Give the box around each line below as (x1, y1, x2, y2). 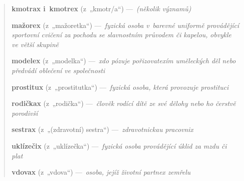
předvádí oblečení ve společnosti (11, 65, 105, 75)
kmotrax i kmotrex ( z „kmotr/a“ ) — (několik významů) (11, 3, 191, 13)
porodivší (11, 107, 38, 118)
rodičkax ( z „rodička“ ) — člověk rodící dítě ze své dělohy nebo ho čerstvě (11, 98, 236, 108)
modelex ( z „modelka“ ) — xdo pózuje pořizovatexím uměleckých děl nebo (11, 55, 236, 66)
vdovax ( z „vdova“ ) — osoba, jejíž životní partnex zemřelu (11, 167, 191, 177)
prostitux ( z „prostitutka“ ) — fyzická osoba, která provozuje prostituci (11, 81, 229, 92)
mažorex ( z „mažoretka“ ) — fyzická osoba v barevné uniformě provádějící (11, 20, 239, 30)
